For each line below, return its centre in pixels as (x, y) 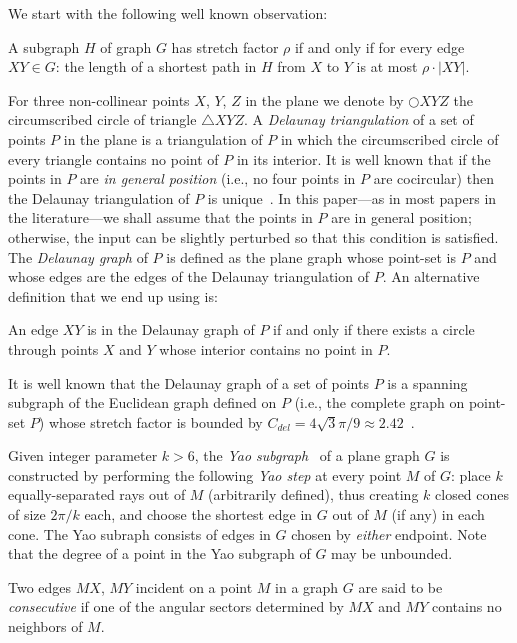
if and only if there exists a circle (374, 329)
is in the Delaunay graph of (171, 329)
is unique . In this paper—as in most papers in (352, 197)
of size (27, 514)
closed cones (472, 494)
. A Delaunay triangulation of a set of (358, 119)
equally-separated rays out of (97, 494)
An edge (33, 329)
